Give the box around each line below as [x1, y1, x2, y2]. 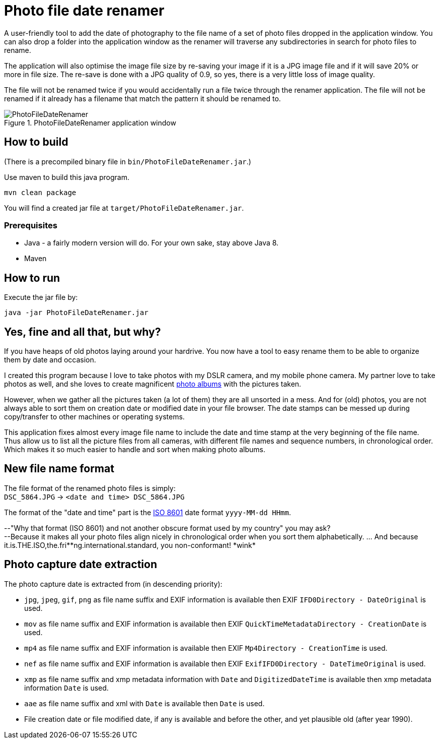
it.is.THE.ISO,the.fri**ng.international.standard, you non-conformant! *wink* [4, 540, 256, 549]
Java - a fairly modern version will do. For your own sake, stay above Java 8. [24, 238, 279, 247]
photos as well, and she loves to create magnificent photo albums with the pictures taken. [4, 380, 302, 389]
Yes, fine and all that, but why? [4, 325, 161, 338]
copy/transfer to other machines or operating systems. [4, 412, 185, 421]
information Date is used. [24, 683, 109, 692]
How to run [4, 271, 60, 284]
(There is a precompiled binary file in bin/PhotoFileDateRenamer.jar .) [4, 157, 251, 166]
